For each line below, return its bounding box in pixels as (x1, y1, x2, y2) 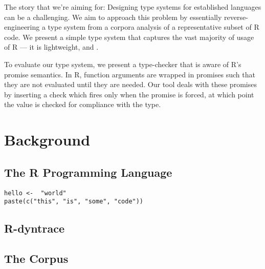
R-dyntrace (4, 220, 64, 236)
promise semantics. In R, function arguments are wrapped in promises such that (4, 69, 255, 79)
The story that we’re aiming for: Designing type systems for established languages (4, 2, 261, 12)
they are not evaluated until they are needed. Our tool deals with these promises (4, 79, 257, 90)
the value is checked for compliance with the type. (4, 99, 161, 110)
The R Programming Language (4, 164, 172, 180)
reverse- (224, 11, 248, 22)
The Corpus (4, 251, 69, 266)
